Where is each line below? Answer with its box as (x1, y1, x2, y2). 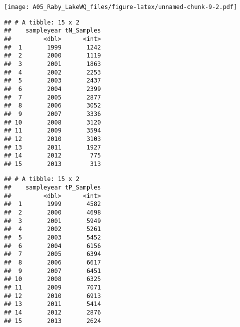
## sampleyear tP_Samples (4, 184, 101, 191)
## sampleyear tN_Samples (4, 27, 101, 34)
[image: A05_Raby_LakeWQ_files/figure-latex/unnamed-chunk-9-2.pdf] (4, 3, 237, 10)
